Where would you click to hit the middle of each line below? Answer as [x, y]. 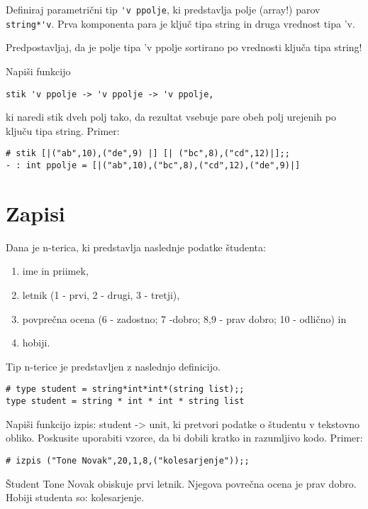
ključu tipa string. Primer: [63, 130]
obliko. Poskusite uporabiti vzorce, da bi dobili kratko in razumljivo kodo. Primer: [184, 438]
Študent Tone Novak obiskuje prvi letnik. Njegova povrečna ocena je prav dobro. [181, 483]
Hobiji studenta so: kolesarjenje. [75, 497]
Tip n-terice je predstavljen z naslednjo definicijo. [113, 366]
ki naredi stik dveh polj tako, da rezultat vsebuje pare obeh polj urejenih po [171, 117]
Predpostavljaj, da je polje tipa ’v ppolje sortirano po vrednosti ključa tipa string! [184, 47]
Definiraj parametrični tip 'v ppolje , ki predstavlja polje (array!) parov [163, 9]
